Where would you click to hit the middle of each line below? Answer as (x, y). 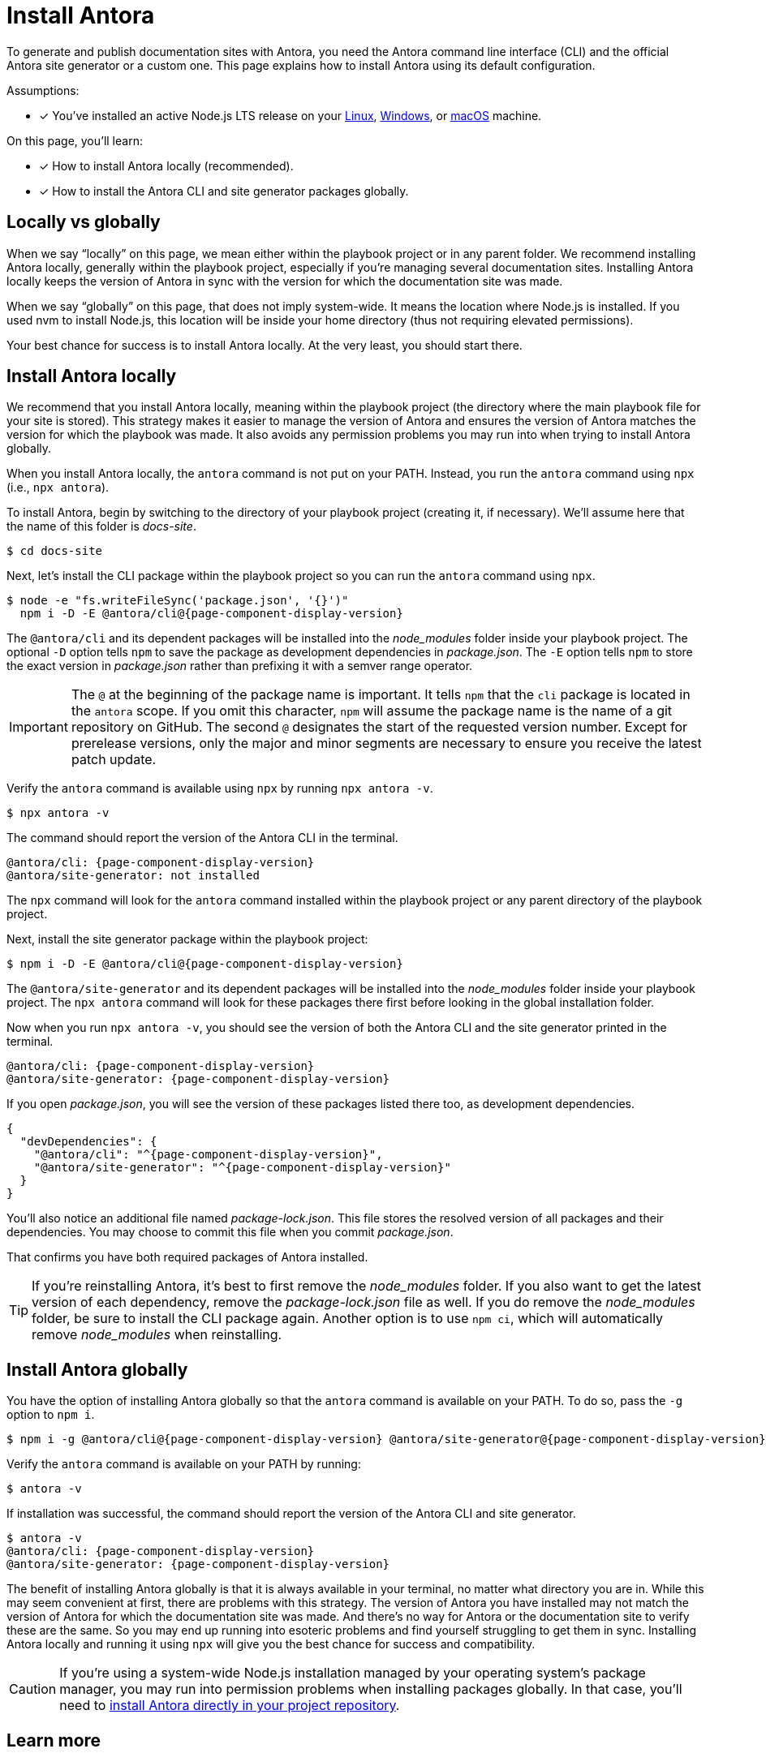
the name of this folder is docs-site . (101, 526)
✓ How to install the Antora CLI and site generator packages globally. (224, 191)
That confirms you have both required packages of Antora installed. (187, 1257)
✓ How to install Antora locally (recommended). (166, 165)
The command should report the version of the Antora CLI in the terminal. (202, 838)
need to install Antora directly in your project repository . (230, 1706)
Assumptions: (43, 90)
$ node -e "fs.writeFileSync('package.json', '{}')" (178, 601)
